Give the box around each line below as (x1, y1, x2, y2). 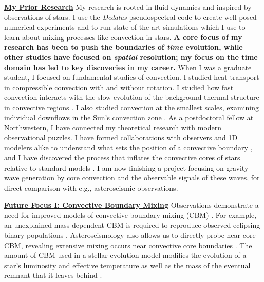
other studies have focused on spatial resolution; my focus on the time (4, 51, 258, 62)
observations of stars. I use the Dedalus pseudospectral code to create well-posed (4, 11, 257, 22)
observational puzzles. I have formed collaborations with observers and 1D (4, 132, 238, 143)
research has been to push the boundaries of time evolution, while (4, 42, 243, 52)
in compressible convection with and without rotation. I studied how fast (4, 82, 234, 92)
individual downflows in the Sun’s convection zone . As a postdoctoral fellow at (4, 112, 254, 123)
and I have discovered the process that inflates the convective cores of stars (4, 152, 240, 163)
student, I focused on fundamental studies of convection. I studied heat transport (4, 72, 259, 83)
